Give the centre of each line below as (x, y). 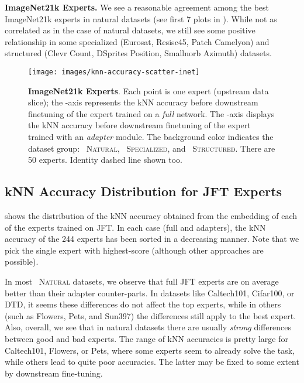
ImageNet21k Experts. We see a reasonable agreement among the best (137, 7)
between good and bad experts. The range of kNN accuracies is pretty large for (146, 338)
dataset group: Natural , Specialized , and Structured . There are (152, 148)
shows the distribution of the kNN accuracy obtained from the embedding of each (151, 215)
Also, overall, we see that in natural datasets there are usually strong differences (148, 327)
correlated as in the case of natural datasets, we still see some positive (130, 30)
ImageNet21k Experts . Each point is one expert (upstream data (148, 90)
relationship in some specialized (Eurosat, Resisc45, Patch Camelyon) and (137, 41)
